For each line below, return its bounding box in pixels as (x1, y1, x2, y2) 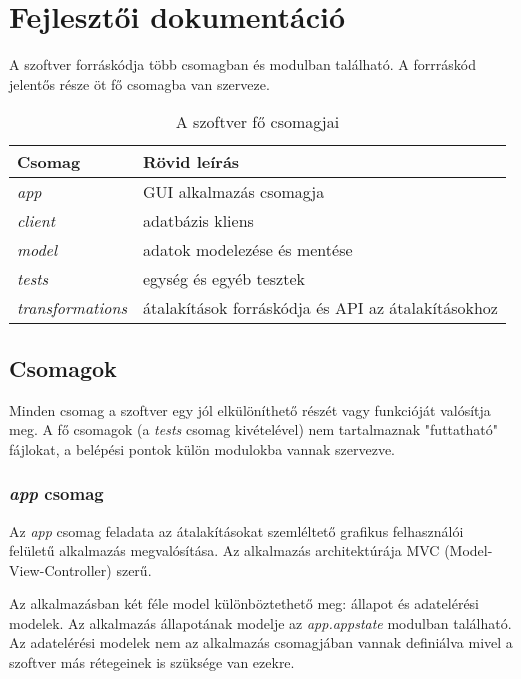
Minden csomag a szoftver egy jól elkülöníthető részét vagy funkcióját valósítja (9, 399, 491, 420)
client (17, 209, 56, 233)
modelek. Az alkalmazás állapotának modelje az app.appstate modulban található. (9, 612, 512, 633)
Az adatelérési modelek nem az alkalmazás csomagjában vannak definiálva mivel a (9, 632, 513, 653)
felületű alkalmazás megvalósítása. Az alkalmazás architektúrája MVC (9, 540, 440, 561)
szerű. (116, 559, 152, 580)
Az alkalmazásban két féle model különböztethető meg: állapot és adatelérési (9, 593, 480, 614)
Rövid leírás (143, 150, 240, 174)
